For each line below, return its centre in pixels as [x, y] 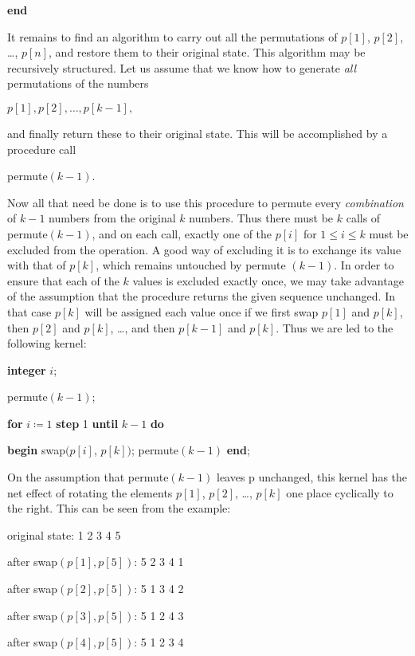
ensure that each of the [63, 280]
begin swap [36, 450]
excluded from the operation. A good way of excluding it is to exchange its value [204, 249]
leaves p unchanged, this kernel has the [312, 477]
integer [27, 369]
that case [29, 311]
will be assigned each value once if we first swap [202, 311]
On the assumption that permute [88, 477]
